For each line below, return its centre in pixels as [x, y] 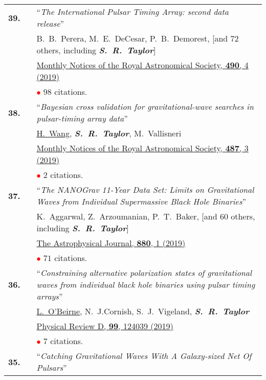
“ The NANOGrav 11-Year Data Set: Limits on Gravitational [145, 189]
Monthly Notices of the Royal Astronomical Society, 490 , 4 [142, 65]
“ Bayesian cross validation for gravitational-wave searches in [145, 106]
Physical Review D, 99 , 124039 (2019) [105, 326]
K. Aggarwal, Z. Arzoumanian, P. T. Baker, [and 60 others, [146, 216]
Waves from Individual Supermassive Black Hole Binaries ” [141, 201]
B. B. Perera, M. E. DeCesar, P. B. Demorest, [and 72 [138, 38]
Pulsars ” [52, 367]
